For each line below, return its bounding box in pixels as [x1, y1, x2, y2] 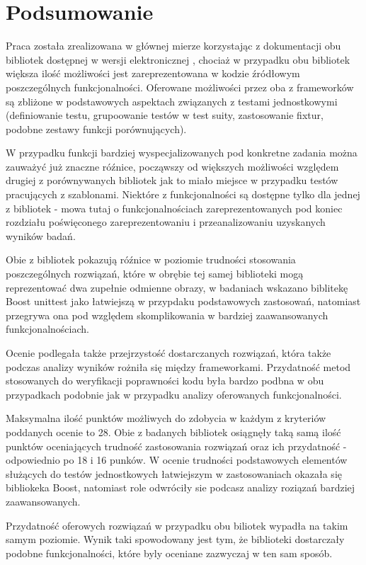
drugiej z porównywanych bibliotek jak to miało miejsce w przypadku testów [6, 173, 338, 188]
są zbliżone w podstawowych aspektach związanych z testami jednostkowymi [6, 93, 338, 108]
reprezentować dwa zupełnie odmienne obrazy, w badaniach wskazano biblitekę [6, 280, 348, 295]
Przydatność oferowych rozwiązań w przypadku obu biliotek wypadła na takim [6, 518, 348, 532]
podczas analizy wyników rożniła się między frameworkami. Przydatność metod [6, 359, 351, 374]
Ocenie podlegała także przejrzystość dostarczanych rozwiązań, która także [6, 346, 331, 360]
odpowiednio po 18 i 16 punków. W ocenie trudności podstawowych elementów [6, 452, 348, 467]
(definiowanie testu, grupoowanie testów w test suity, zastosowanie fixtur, [6, 108, 324, 122]
